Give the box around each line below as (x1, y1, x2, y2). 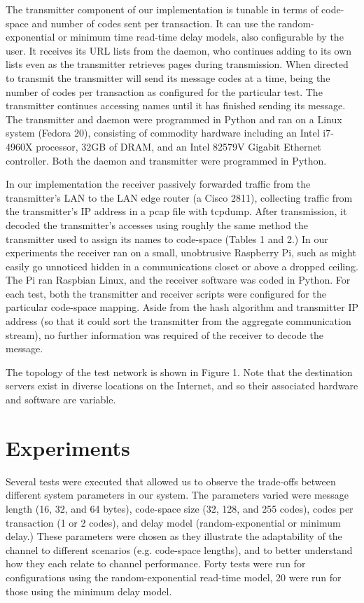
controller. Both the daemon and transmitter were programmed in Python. (6, 153, 327, 167)
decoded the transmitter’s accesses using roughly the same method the (6, 217, 308, 232)
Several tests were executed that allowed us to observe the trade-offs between (6, 473, 336, 488)
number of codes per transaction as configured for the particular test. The (6, 84, 323, 99)
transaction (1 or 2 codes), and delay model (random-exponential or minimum (6, 515, 341, 529)
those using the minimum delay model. (6, 583, 172, 598)
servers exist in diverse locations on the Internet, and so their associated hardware (6, 378, 358, 393)
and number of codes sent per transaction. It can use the (31, 15, 275, 30)
